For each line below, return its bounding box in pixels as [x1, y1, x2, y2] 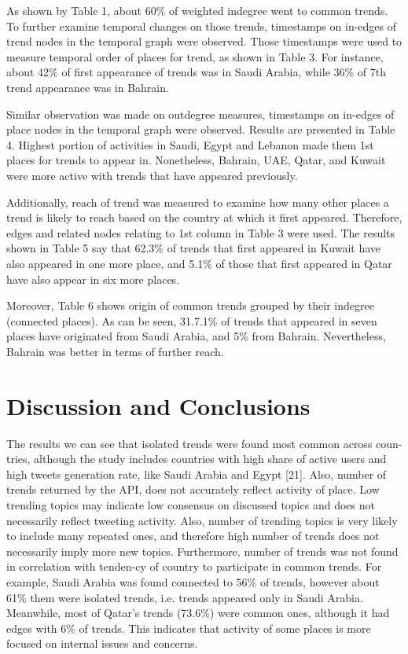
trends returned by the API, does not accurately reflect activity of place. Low [6, 481, 380, 498]
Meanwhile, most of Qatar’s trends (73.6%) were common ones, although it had [6, 604, 390, 621]
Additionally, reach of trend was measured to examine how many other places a [6, 193, 389, 210]
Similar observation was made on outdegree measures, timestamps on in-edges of [6, 105, 395, 122]
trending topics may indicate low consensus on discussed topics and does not [6, 496, 375, 513]
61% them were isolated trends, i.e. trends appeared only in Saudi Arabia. [6, 589, 363, 605]
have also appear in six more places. [6, 270, 180, 287]
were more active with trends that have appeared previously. [6, 167, 298, 183]
